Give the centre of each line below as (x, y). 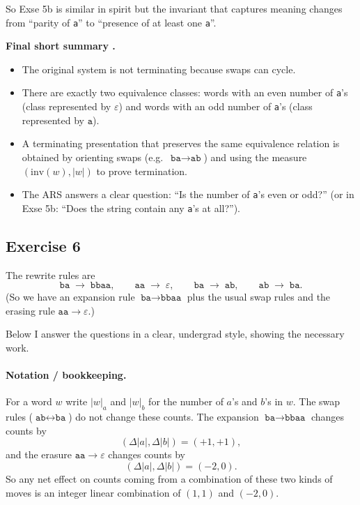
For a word (29, 401)
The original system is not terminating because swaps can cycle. (159, 69)
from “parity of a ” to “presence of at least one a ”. (111, 22)
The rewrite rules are (50, 274)
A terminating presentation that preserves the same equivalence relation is (181, 143)
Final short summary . (61, 46)
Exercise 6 (43, 245)
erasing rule (30, 310)
